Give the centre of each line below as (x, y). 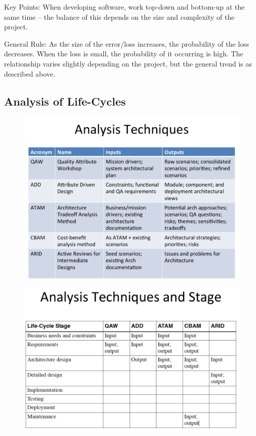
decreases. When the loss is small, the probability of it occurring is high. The (124, 54)
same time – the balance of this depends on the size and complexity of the (119, 16)
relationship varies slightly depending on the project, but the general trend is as (128, 63)
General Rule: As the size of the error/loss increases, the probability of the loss (127, 43)
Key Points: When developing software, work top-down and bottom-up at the (124, 7)
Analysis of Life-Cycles (65, 101)
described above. (30, 73)
